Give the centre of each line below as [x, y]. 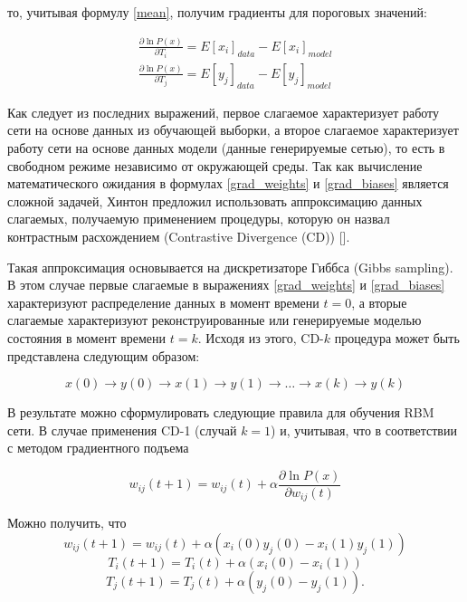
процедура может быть [397, 337]
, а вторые [379, 302]
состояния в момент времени [87, 337]
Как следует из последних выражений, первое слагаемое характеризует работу [224, 112]
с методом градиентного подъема [98, 448]
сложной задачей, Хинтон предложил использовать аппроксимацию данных [215, 201]
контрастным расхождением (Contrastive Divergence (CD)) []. [179, 236]
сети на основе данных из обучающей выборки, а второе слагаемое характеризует [233, 130]
